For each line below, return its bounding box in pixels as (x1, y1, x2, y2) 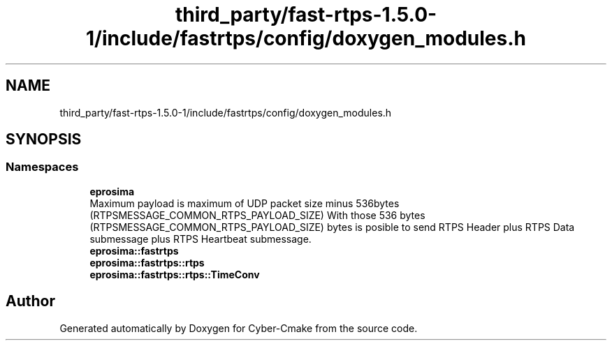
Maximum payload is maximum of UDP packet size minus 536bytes (89, 197, 400, 209)
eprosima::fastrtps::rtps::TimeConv (89, 268, 260, 280)
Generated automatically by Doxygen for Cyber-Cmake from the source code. (59, 322, 418, 334)
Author (6, 292, 55, 310)
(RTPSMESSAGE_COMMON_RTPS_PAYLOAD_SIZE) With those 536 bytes (89, 209, 425, 221)
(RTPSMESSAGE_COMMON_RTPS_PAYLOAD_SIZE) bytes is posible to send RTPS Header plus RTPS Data (89, 220, 575, 233)
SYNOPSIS (6, 130, 82, 149)
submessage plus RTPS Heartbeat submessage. (89, 232, 312, 245)
